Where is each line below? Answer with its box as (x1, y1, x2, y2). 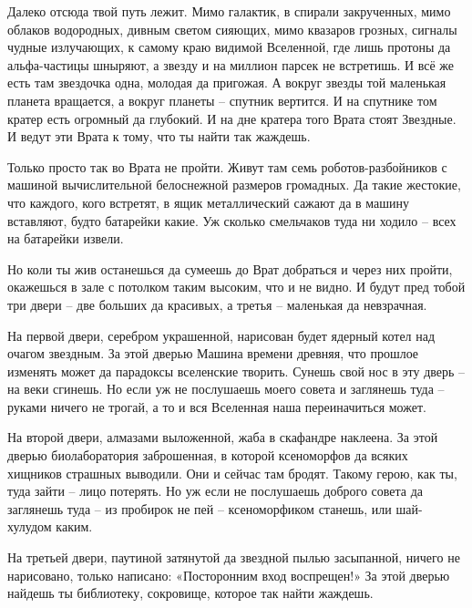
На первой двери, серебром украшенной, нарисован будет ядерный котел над (7, 325, 436, 345)
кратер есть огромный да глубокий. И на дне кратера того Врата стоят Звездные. (7, 108, 457, 128)
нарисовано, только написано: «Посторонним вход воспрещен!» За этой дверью (7, 565, 450, 584)
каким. (56, 517, 93, 536)
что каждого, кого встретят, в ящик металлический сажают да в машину (7, 192, 410, 211)
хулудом (7, 517, 52, 536)
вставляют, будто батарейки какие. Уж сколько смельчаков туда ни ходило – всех (7, 211, 457, 230)
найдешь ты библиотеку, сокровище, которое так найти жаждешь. (7, 583, 374, 603)
